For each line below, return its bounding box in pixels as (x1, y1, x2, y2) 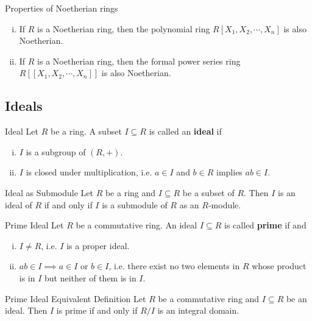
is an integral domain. (157, 304, 239, 317)
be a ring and (105, 186, 156, 199)
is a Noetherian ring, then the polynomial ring (37, 22, 210, 35)
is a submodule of (102, 198, 168, 211)
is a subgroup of (26, 145, 86, 158)
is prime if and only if (56, 304, 138, 317)
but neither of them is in (44, 271, 136, 284)
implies (216, 166, 243, 178)
